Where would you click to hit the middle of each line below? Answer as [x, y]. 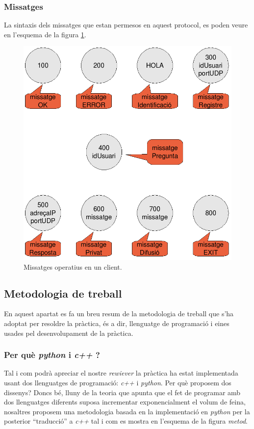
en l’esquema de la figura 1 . [45, 34]
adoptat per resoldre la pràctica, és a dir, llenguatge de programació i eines [117, 323]
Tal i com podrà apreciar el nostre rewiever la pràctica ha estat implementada [121, 373]
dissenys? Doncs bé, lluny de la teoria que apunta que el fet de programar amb [122, 392]
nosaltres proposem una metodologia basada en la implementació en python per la [127, 411]
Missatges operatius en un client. [73, 266]
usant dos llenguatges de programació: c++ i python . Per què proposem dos [118, 382]
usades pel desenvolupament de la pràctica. [69, 333]
